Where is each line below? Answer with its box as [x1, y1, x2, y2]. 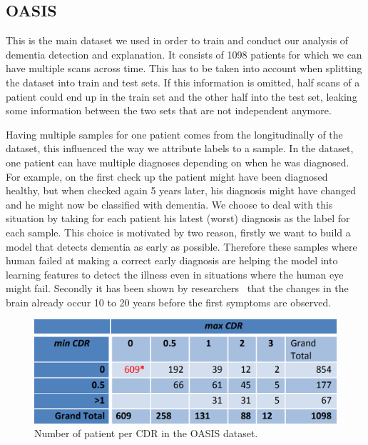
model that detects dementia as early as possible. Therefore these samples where [6, 239, 357, 254]
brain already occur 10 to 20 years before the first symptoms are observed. [6, 294, 332, 309]
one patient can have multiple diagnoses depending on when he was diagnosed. [6, 154, 349, 169]
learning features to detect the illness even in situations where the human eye [6, 266, 344, 281]
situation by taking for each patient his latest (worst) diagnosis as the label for [6, 211, 350, 226]
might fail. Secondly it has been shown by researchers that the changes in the [6, 281, 349, 296]
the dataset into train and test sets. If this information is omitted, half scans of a [6, 74, 360, 89]
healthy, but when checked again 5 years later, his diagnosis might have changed [6, 183, 357, 198]
